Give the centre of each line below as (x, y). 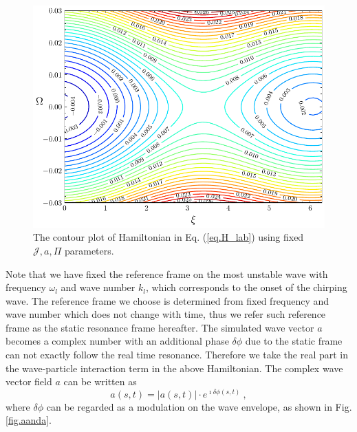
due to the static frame (294, 341)
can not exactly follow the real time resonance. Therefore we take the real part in (177, 355)
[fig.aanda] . (29, 420)
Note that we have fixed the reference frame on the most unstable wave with (167, 273)
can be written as (100, 381)
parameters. (89, 250)
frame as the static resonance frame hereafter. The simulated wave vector (160, 327)
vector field (29, 381)
